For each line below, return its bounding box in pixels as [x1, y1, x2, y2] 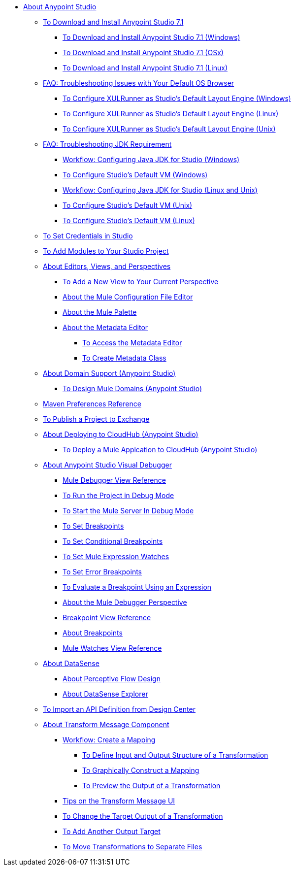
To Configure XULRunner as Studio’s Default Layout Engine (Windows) [63, 94, 291, 102]
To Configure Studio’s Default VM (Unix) [63, 201, 193, 209]
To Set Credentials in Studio [43, 232, 133, 240]
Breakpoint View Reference [63, 613, 151, 622]
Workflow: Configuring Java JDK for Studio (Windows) [63, 155, 240, 164]
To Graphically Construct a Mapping [82, 766, 199, 774]
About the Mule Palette [63, 308, 137, 316]
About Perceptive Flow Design [63, 674, 161, 683]
